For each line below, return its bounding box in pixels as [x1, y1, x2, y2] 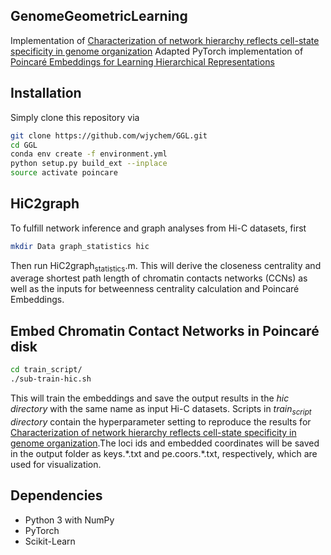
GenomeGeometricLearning [10, 8, 188, 25]
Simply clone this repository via [10, 111, 140, 123]
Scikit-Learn [24, 535, 76, 547]
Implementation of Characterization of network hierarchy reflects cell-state [10, 34, 320, 46]
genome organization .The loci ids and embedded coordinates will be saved [10, 437, 320, 449]
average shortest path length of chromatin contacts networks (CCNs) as [10, 272, 308, 284]
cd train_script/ [10, 365, 83, 375]
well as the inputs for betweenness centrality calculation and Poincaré [10, 283, 300, 295]
